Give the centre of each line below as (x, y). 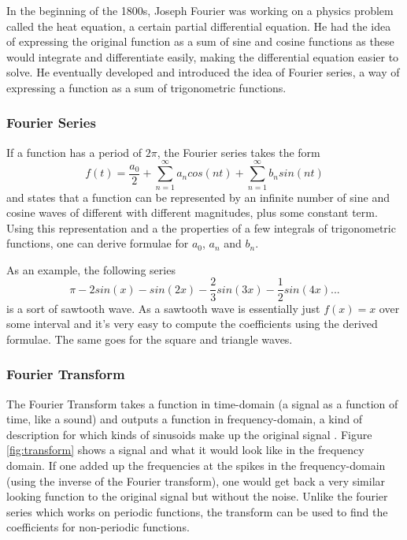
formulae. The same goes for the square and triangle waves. (150, 339)
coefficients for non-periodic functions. (98, 527)
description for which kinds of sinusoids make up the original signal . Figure (189, 434)
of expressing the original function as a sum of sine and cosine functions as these (200, 41)
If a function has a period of (74, 152)
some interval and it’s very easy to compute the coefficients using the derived (192, 324)
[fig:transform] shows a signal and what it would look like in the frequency (185, 450)
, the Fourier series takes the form (239, 152)
